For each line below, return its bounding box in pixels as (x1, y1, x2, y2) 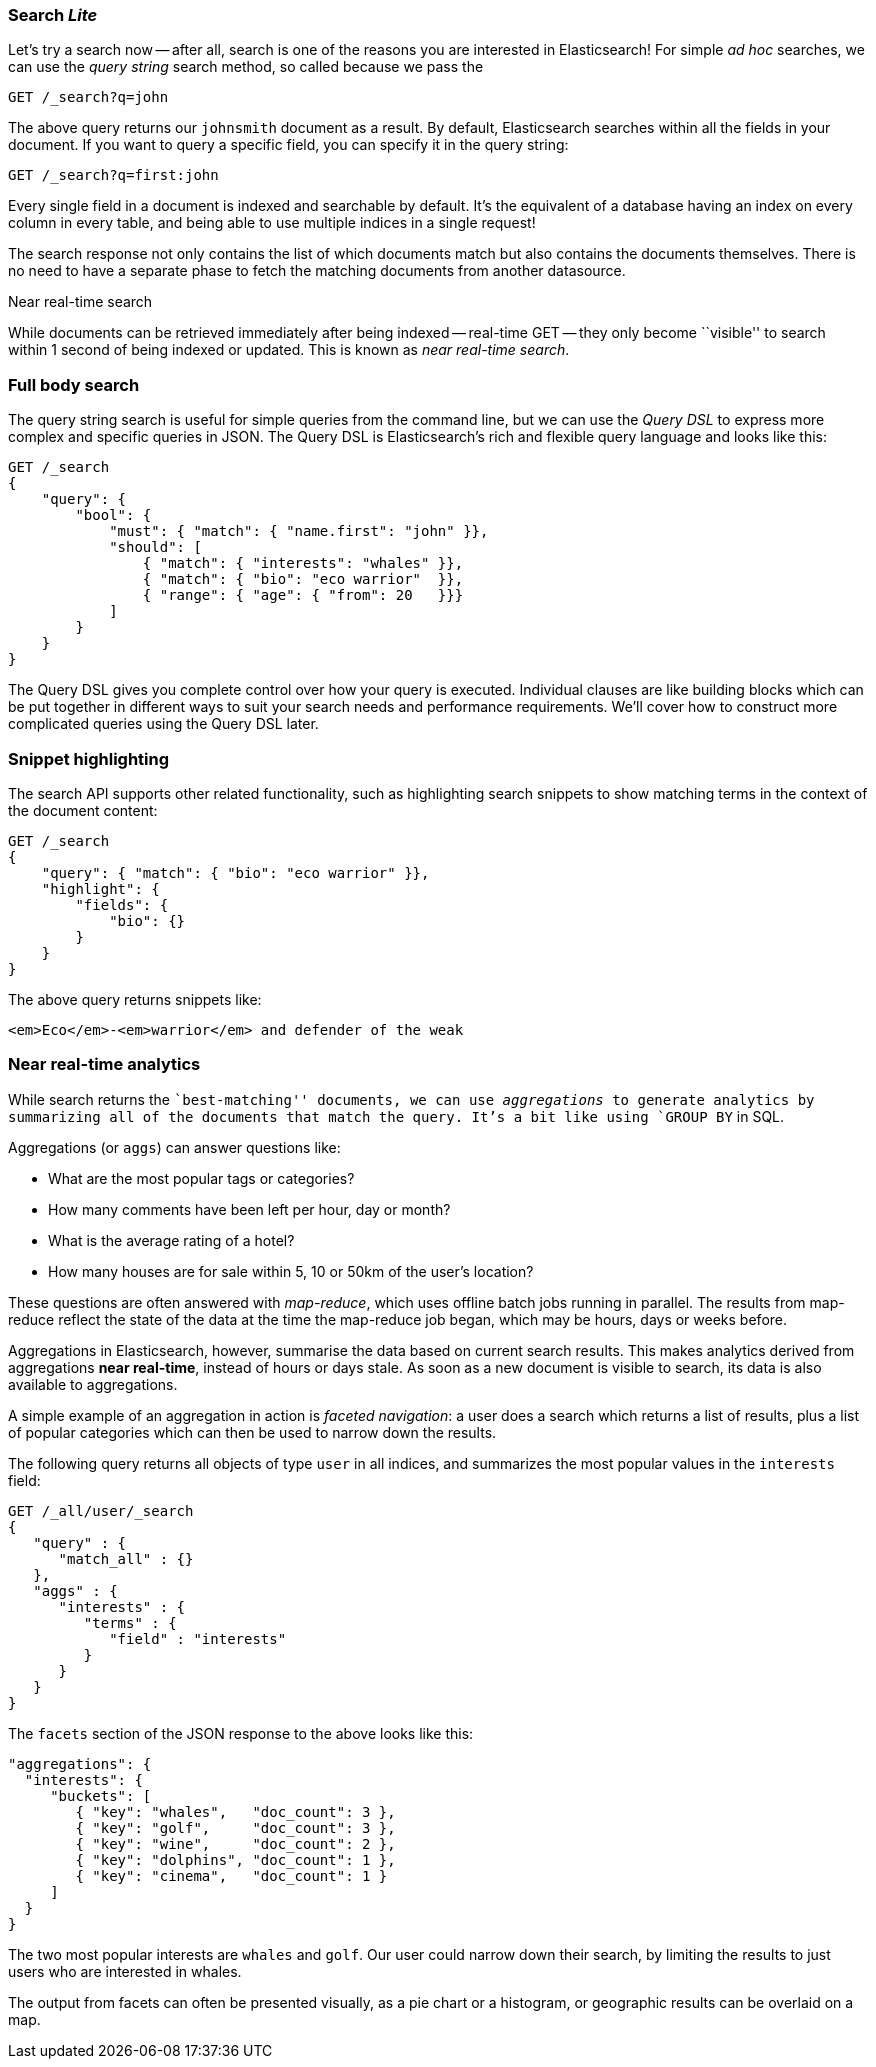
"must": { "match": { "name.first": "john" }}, (109, 523, 489, 540)
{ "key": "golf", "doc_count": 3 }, (75, 1819, 396, 1836)
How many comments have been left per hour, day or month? (48, 1200, 451, 1218)
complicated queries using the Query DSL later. (8, 715, 319, 733)
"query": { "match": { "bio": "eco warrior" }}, (41, 864, 430, 881)
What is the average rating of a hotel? (48, 1231, 295, 1249)
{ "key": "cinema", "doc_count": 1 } (75, 1867, 388, 1884)
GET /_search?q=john (8, 89, 169, 106)
